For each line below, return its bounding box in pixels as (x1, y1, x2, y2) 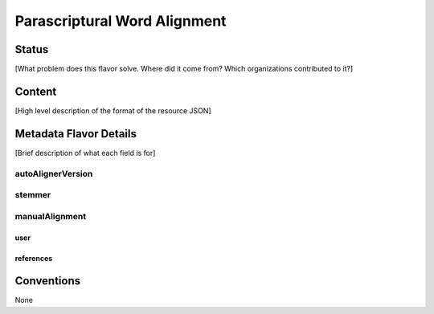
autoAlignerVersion (14, 168, 93, 179)
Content (14, 84, 57, 98)
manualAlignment (14, 210, 87, 222)
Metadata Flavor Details (14, 127, 137, 141)
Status (14, 43, 49, 56)
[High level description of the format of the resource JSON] (14, 105, 212, 116)
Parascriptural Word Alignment (14, 12, 227, 30)
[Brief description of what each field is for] (14, 148, 156, 157)
